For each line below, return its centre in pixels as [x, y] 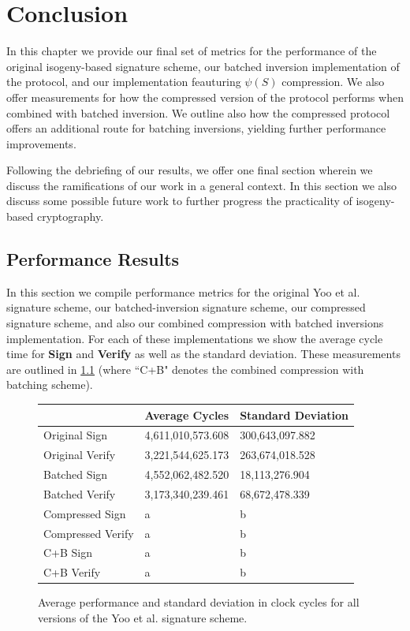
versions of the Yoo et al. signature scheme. [143, 617]
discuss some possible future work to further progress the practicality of [179, 201]
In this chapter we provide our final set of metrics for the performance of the [192, 51]
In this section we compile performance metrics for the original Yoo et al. [183, 291]
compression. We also [333, 82]
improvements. [41, 143]
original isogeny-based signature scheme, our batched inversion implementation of [203, 66]
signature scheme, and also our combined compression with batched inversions [195, 323]
